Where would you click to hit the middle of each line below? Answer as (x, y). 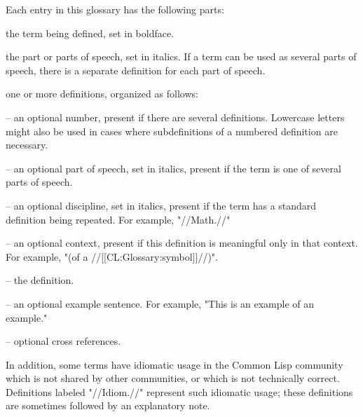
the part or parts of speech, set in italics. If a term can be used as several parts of (181, 56)
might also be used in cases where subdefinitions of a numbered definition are (172, 131)
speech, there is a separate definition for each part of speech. (136, 70)
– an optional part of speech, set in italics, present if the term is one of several (173, 168)
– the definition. (40, 280)
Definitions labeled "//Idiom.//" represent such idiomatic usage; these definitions (179, 391)
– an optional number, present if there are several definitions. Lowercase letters (175, 117)
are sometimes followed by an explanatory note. (108, 405)
